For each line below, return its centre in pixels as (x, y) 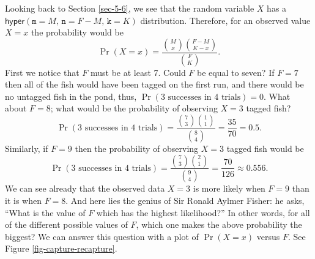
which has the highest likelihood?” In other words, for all (203, 212)
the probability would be (77, 32)
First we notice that (42, 72)
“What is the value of (45, 212)
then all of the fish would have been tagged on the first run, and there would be (154, 84)
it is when (23, 200)
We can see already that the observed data (85, 188)
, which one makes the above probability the (219, 224)
